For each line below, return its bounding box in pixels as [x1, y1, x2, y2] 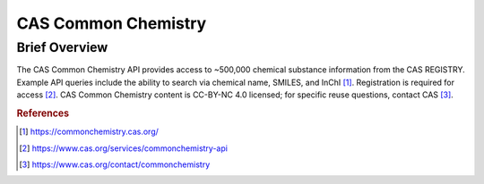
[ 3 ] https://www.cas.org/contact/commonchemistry [19, 159, 211, 170]
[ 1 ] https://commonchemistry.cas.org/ [19, 126, 159, 138]
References [16, 107, 70, 120]
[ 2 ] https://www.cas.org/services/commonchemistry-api [19, 143, 229, 154]
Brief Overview [16, 39, 108, 55]
